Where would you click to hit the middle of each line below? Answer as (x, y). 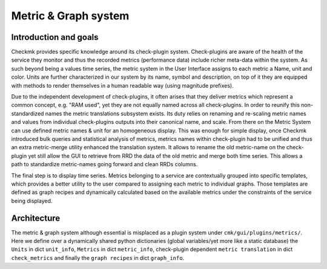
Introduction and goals (55, 37)
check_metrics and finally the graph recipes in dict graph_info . (98, 258)
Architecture (36, 218)
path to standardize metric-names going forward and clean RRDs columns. (104, 164)
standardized (28, 113)
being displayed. (32, 201)
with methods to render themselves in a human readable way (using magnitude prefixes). (122, 85)
